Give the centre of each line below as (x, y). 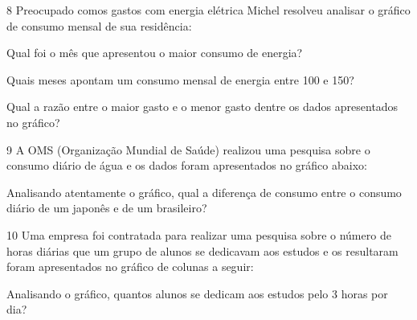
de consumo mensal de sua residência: (99, 25)
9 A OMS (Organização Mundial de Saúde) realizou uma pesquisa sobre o (188, 149)
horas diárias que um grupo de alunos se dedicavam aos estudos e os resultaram (202, 250)
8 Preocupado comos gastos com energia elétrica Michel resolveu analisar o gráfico (208, 10)
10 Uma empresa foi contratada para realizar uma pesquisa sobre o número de (199, 234)
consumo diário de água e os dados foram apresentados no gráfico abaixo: (187, 165)
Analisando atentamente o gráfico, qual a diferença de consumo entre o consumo (204, 192)
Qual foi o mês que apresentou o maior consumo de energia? (155, 53)
